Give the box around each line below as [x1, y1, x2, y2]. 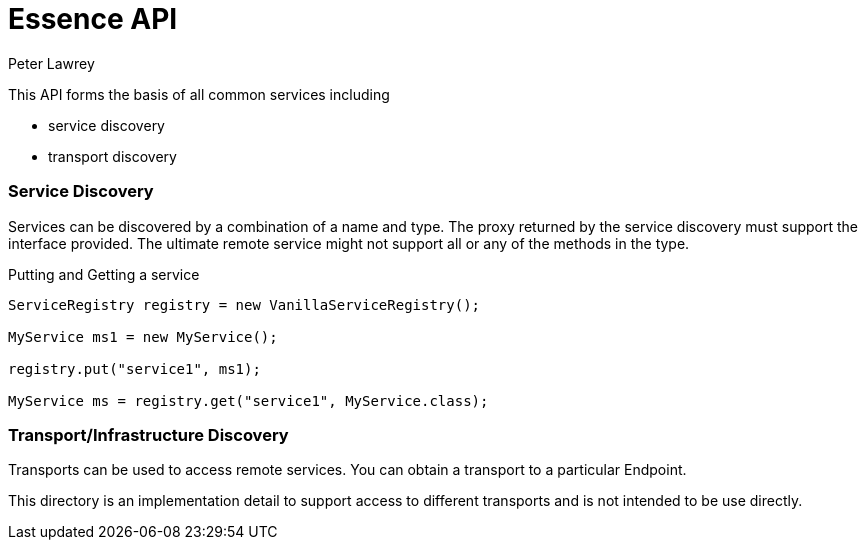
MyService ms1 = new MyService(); [8, 328, 278, 345]
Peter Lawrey [8, 54, 95, 72]
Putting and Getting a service [8, 265, 200, 283]
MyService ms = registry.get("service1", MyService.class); [8, 392, 489, 409]
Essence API [8, 2, 178, 36]
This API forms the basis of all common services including [8, 85, 390, 103]
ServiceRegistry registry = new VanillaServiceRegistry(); [8, 296, 481, 313]
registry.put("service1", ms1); [8, 360, 261, 377]
